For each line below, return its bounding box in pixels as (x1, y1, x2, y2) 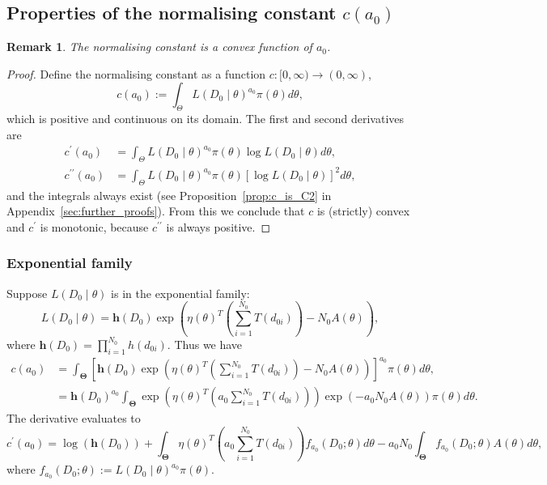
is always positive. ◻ (166, 218, 271, 235)
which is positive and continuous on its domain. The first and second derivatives (6, 110, 405, 127)
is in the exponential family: (111, 284, 250, 301)
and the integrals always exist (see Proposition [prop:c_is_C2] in (6, 186, 332, 203)
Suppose (6, 284, 48, 301)
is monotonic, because (40, 218, 149, 235)
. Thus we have (167, 335, 243, 352)
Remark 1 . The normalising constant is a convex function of (6, 38, 312, 55)
